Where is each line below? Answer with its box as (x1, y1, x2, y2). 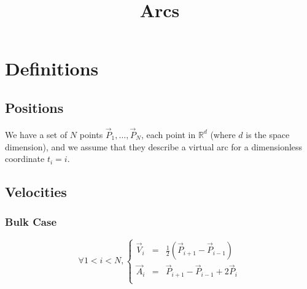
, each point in (141, 128, 196, 141)
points (79, 128, 103, 141)
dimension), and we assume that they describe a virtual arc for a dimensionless (5, 140, 303, 153)
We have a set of (5, 128, 68, 141)
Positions (5, 98, 64, 117)
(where (210, 128, 236, 141)
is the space (246, 128, 290, 141)
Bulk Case (5, 214, 57, 229)
